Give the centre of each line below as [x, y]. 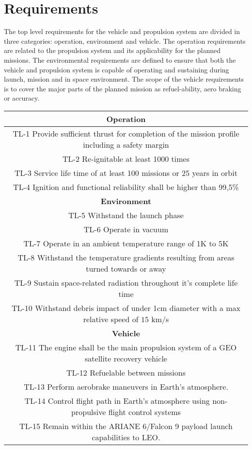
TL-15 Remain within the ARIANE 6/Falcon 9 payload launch [126, 426]
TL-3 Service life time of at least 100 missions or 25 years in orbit [126, 173]
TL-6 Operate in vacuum [126, 229]
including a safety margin [126, 144]
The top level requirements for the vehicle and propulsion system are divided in [122, 31]
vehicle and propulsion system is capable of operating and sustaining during [117, 69]
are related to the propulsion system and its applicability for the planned [112, 50]
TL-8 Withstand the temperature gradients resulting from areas [126, 257]
